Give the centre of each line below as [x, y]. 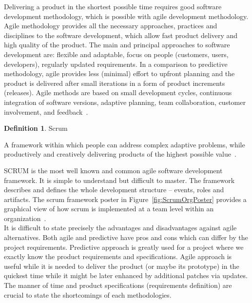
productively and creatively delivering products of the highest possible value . [120, 154]
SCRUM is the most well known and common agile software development [113, 170]
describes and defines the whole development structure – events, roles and [114, 190]
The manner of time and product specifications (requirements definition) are [118, 285]
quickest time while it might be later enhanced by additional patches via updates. [126, 275]
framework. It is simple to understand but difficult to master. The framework [119, 180]
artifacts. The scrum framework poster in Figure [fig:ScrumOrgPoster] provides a [125, 199]
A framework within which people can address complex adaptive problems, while [125, 144]
